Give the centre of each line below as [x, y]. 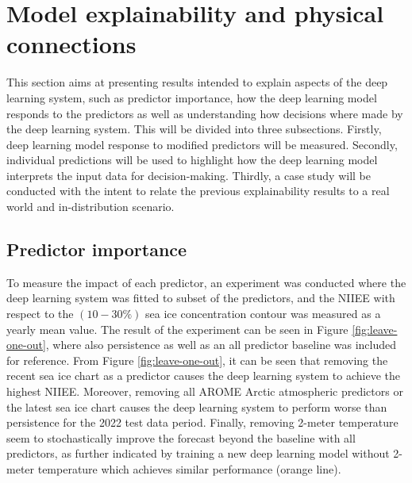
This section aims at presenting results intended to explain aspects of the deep [197, 82]
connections [71, 44]
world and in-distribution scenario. [90, 207]
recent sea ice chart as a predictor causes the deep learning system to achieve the [203, 376]
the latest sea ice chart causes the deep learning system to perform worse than [197, 406]
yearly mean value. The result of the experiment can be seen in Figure [177, 329]
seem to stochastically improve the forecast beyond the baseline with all [181, 437]
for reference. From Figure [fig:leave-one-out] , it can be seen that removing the [197, 360]
